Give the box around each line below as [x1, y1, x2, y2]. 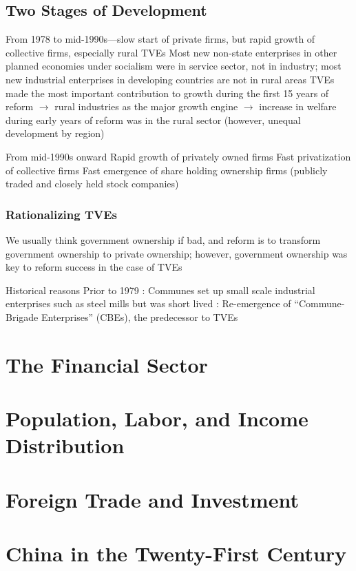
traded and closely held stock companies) [6, 176, 179, 191]
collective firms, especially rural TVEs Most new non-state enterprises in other [6, 45, 337, 59]
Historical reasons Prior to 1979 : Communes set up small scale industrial [6, 282, 315, 297]
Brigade [6, 309, 39, 324]
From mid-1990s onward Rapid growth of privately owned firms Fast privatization [6, 149, 351, 163]
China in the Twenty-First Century [6, 539, 347, 568]
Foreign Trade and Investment [6, 485, 299, 513]
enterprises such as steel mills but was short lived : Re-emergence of [6, 296, 291, 311]
